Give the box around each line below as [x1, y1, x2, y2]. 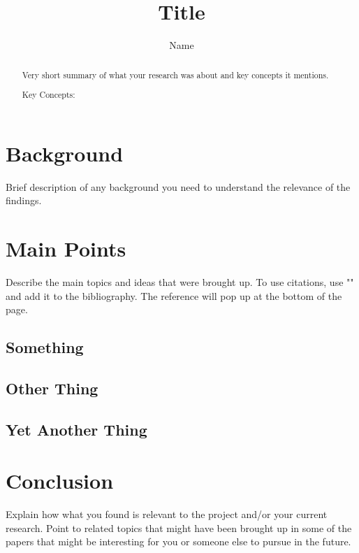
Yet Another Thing [6, 418, 147, 440]
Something [6, 336, 84, 358]
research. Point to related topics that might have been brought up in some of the [6, 520, 352, 535]
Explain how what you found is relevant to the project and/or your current [6, 507, 328, 522]
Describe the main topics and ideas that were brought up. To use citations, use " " [6, 274, 354, 289]
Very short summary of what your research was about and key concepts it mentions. [22, 69, 329, 80]
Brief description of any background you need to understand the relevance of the [6, 179, 351, 194]
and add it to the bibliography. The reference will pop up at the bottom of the [6, 288, 342, 303]
